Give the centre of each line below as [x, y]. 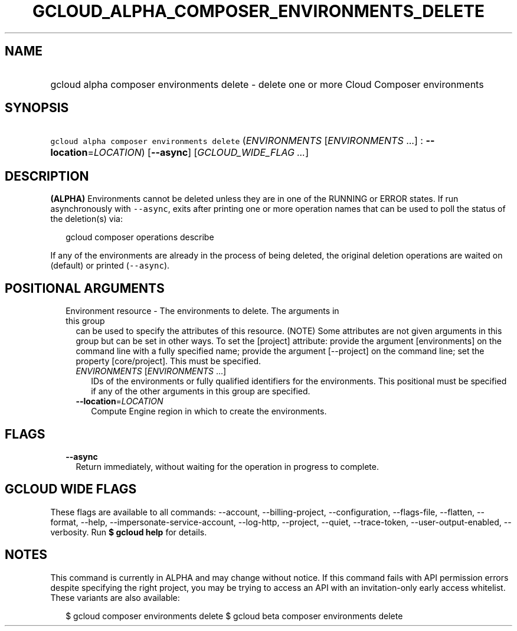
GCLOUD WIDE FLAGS [71, 489]
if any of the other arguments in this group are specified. [201, 391]
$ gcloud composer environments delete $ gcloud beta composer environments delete [234, 616]
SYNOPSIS [37, 108]
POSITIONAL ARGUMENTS [85, 288]
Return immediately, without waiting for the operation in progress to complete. [227, 466]
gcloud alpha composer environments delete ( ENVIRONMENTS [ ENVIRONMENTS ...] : [237, 141]
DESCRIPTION [47, 176]
